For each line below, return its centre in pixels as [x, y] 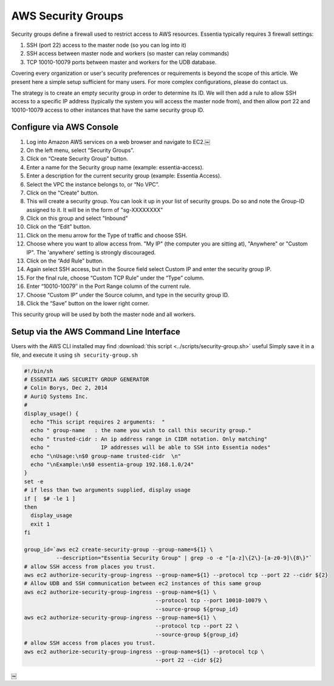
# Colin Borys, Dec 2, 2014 [66, 388]
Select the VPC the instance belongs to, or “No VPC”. [93, 184]
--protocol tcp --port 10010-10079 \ [211, 601]
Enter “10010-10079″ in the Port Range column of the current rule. [109, 286]
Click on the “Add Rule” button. [65, 261]
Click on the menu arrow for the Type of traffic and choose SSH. [107, 235]
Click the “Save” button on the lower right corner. [88, 303]
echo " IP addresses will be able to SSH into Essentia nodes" [151, 448]
